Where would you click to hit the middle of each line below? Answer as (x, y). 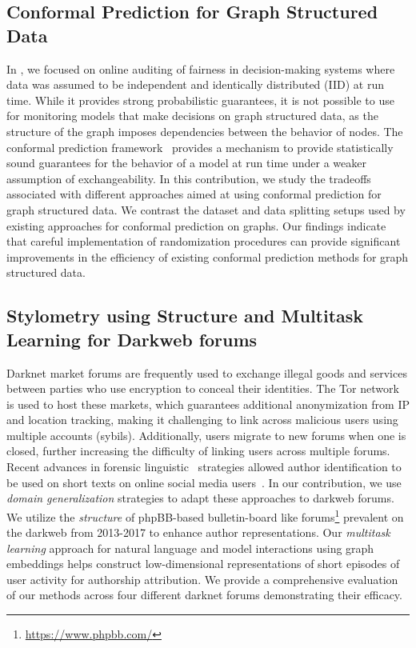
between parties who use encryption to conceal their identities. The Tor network (203, 388)
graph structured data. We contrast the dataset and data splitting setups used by (206, 209)
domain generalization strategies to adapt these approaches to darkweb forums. (200, 498)
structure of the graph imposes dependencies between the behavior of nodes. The (205, 131)
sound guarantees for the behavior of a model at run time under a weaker (186, 163)
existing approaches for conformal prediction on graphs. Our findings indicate (196, 225)
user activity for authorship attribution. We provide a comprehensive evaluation (202, 579)
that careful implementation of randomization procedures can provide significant (204, 241)
